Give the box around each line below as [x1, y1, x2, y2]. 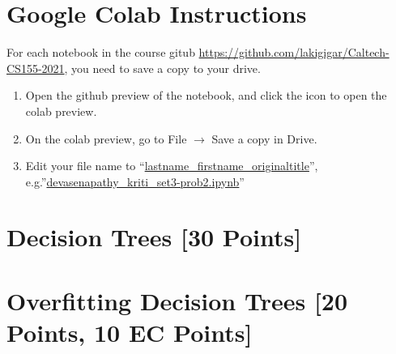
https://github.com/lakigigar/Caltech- [198, 44, 390, 61]
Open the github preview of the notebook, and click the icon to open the [25, 87, 387, 104]
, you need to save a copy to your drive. [64, 59, 261, 76]
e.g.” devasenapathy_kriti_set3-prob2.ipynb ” [25, 173, 245, 190]
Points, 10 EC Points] [6, 316, 253, 349]
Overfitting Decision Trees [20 [6, 284, 348, 317]
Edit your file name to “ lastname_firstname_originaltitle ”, [25, 157, 318, 174]
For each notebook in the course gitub [6, 44, 195, 61]
